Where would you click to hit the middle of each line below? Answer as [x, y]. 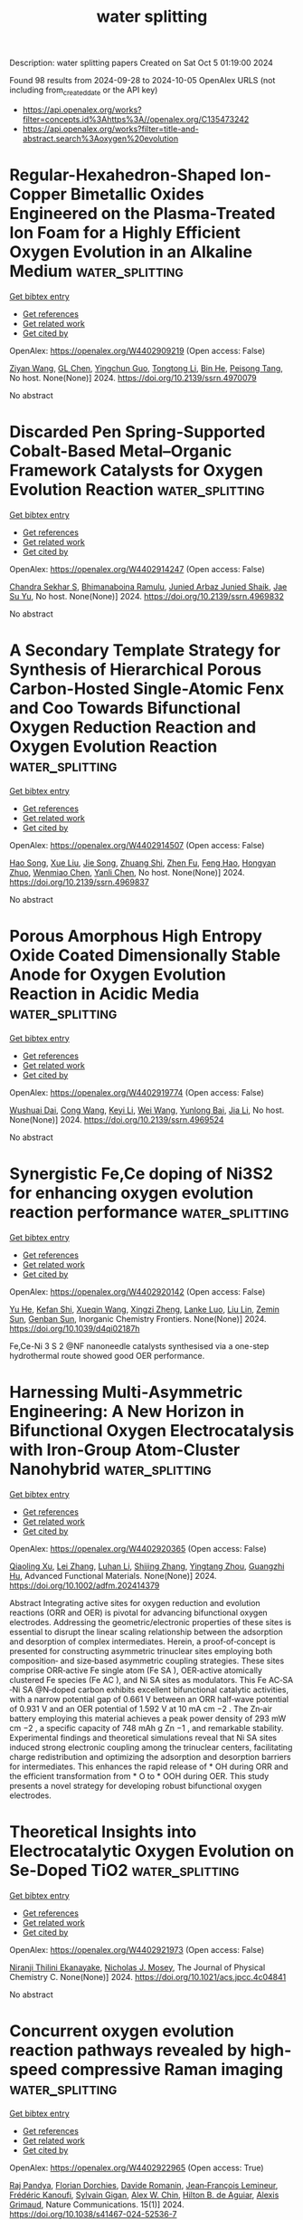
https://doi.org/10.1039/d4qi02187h [75, 1328]
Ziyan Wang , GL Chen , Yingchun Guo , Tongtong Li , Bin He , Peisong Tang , [146, 368]
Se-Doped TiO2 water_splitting [124, 1870]
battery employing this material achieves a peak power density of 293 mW [148, 1718]
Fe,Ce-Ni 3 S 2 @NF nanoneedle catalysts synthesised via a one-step [139, 1345]
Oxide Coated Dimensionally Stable [145, 955]
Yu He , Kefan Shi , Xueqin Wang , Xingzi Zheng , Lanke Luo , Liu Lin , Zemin [145, 1309]
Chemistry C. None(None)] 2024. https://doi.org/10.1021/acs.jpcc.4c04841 [148, 1976]
